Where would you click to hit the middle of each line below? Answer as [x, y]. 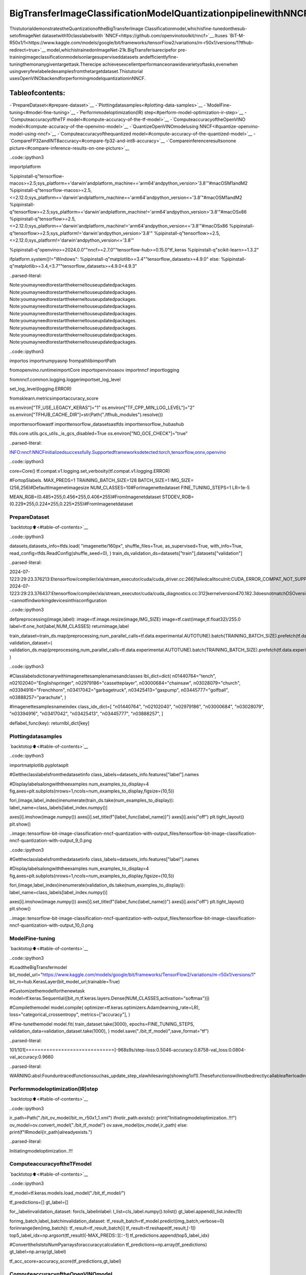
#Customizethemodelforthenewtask [47, 991]
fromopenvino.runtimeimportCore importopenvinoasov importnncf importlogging [94, 370]
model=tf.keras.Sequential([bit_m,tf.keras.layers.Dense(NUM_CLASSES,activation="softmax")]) [110, 998]
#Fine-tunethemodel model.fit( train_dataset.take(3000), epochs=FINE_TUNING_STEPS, [102, 1024]
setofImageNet [25, 35]
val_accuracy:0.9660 [31, 1057]
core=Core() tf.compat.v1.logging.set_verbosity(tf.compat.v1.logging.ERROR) [90, 471]
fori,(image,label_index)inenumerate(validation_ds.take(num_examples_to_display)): [97, 885]
